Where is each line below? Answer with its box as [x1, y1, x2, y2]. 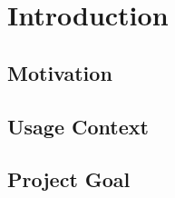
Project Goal [7, 165, 131, 193]
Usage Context [7, 112, 149, 140]
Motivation [7, 58, 112, 86]
